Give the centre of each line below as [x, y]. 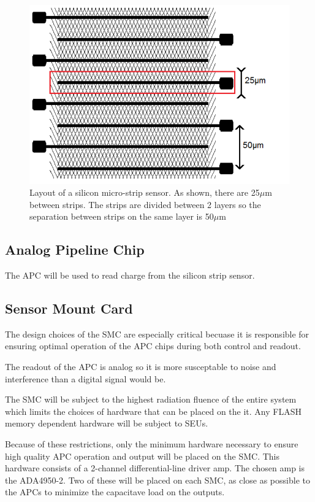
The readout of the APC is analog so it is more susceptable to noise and [141, 367]
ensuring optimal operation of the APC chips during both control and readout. [153, 346]
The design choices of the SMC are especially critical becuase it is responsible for [157, 334]
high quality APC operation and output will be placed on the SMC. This [142, 456]
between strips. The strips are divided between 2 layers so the [145, 204]
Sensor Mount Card [69, 308]
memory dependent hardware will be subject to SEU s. [107, 423]
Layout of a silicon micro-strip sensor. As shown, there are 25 [145, 192]
